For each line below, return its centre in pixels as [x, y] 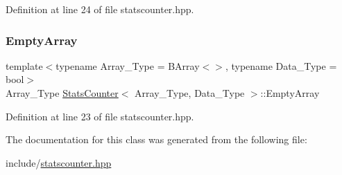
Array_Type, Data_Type [190, 93]
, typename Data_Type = [281, 65]
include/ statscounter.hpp [59, 162]
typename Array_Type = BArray [128, 65]
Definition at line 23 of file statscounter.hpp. [100, 116]
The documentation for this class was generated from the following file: [156, 139]
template [24, 65]
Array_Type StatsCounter [62, 93]
